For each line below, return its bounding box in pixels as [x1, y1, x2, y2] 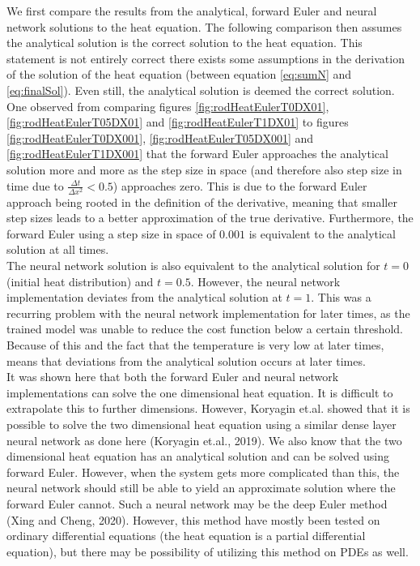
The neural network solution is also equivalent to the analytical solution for [6, 257, 380, 274]
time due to [6, 177, 64, 194]
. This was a [311, 289, 371, 306]
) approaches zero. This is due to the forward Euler [112, 177, 367, 194]
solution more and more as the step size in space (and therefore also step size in [6, 161, 402, 178]
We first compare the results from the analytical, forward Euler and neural [6, 2, 377, 19]
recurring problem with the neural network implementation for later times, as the [6, 304, 410, 321]
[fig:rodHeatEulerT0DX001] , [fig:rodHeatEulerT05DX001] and [6, 129, 314, 146]
